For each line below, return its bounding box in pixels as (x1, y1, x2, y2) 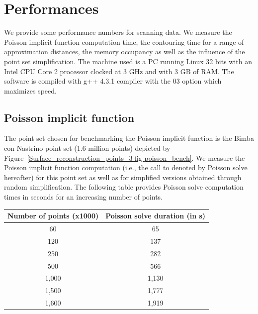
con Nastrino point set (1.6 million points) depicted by (4, 143, 171, 153)
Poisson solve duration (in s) (105, 210, 206, 221)
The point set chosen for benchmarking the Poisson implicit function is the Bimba (4, 133, 254, 143)
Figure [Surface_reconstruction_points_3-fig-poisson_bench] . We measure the (4, 152, 245, 163)
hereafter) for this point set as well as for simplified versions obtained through (4, 172, 242, 182)
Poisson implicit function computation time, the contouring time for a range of (4, 36, 244, 47)
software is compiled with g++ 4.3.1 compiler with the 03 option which (4, 76, 222, 86)
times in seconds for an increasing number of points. (4, 192, 163, 202)
